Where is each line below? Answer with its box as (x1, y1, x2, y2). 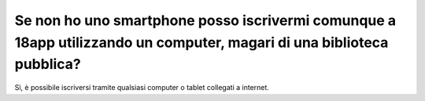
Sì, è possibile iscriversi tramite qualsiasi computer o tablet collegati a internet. (14, 83, 269, 92)
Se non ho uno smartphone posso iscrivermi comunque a (14, 12, 397, 29)
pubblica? (14, 56, 82, 74)
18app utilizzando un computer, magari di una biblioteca (14, 34, 389, 51)
